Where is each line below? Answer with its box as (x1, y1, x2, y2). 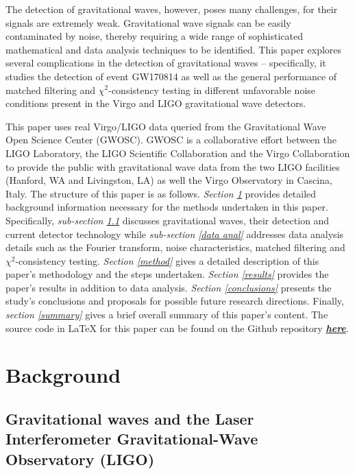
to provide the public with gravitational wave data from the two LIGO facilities (5, 159, 340, 174)
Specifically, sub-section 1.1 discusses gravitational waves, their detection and (5, 213, 330, 227)
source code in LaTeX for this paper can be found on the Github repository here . (5, 320, 349, 335)
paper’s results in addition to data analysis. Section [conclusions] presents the (5, 280, 332, 294)
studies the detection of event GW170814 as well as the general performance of (5, 69, 337, 83)
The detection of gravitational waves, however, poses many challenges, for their (5, 2, 338, 16)
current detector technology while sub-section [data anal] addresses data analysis (5, 226, 344, 241)
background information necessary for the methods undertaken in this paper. (5, 200, 328, 214)
